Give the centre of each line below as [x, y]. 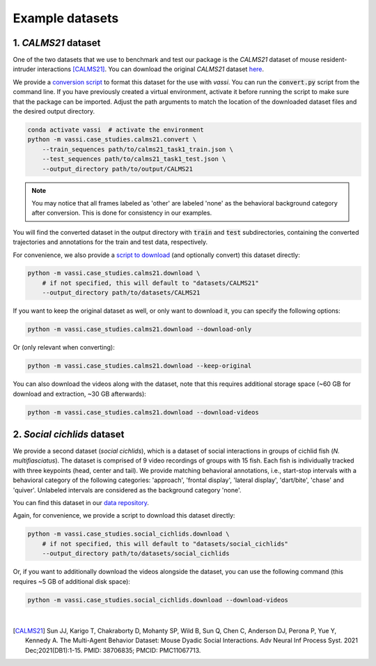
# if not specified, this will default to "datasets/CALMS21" [150, 283]
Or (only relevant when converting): [64, 348]
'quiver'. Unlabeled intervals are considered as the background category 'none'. [127, 490]
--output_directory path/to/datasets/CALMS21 [121, 293]
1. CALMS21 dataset [57, 43]
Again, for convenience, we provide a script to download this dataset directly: [124, 516]
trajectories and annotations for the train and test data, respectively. [110, 242]
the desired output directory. [54, 111]
